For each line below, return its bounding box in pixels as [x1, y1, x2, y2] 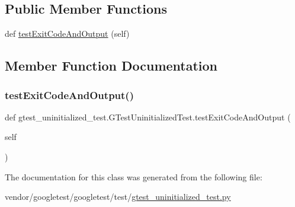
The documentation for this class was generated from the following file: [5, 170, 262, 183]
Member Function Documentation [5, 56, 218, 75]
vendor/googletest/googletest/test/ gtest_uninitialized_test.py [5, 190, 231, 203]
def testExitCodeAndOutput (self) [5, 27, 130, 40]
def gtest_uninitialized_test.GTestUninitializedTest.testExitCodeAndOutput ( [5, 110, 291, 123]
